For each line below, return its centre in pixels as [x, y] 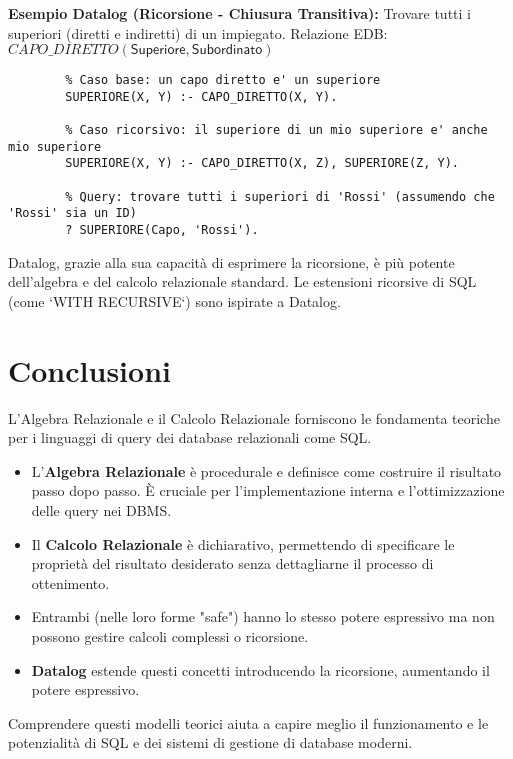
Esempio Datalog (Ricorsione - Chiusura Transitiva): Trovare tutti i [239, 13]
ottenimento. [70, 582]
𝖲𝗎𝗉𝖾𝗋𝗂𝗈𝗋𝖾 [158, 50]
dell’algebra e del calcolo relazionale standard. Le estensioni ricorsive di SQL [242, 281]
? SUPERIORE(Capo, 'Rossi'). [162, 230]
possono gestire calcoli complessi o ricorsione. [170, 636]
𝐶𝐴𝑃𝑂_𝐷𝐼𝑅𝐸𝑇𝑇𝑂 [63, 50]
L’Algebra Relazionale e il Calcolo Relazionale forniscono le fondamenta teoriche [254, 417]
